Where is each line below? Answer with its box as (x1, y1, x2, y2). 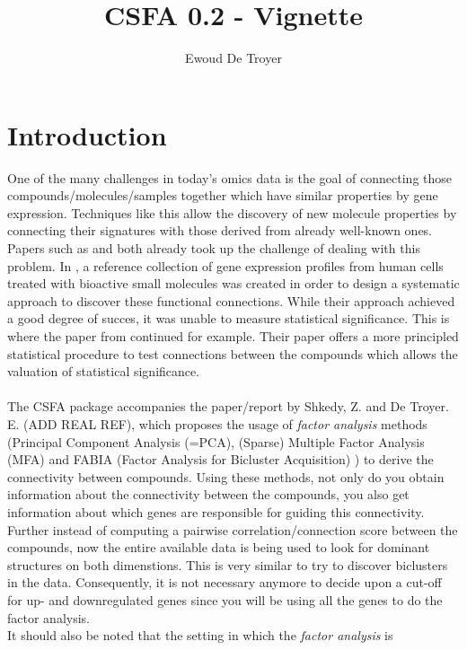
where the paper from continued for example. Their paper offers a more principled (7, 327, 459, 345)
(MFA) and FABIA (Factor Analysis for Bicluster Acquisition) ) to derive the (7, 450, 434, 469)
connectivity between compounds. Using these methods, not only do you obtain (7, 467, 445, 486)
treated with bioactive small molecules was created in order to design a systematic (7, 274, 460, 293)
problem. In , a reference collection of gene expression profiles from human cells (7, 256, 444, 275)
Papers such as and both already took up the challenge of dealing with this (7, 239, 420, 258)
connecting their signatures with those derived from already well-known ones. (7, 221, 433, 240)
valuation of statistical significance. (7, 362, 200, 381)
